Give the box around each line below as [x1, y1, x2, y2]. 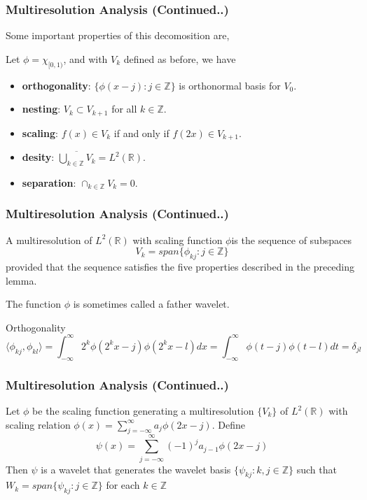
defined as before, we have [123, 51, 236, 66]
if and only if [113, 125, 169, 140]
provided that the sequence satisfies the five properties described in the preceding [6, 259, 355, 274]
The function [6, 297, 61, 311]
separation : [22, 175, 76, 190]
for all [111, 101, 137, 116]
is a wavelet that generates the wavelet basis [41, 462, 231, 476]
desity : [22, 150, 55, 164]
